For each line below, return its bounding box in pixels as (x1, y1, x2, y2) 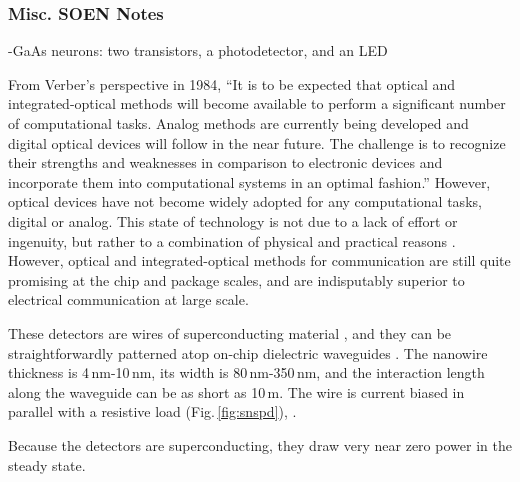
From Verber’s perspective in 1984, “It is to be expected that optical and (8, 73, 456, 94)
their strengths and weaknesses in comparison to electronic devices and (8, 152, 443, 173)
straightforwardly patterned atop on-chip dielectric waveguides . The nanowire (8, 342, 488, 363)
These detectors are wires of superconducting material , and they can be (8, 322, 452, 343)
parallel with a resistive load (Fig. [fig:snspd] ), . (8, 401, 297, 422)
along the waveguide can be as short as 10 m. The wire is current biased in (8, 381, 465, 402)
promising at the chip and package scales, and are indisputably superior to (8, 269, 465, 290)
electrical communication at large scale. (8, 289, 249, 310)
